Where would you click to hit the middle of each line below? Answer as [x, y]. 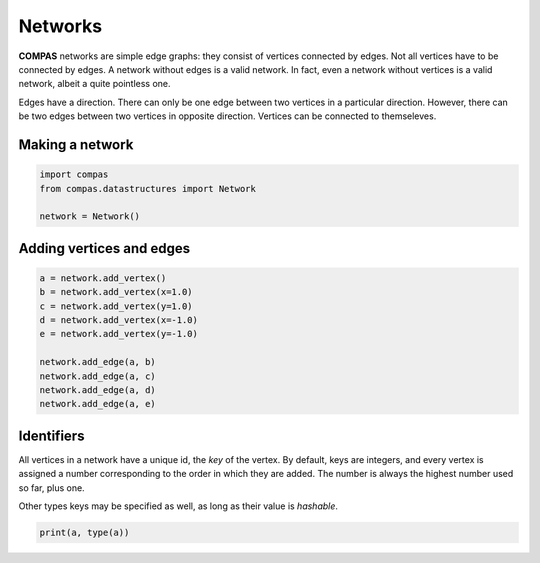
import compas [74, 174]
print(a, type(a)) [84, 533]
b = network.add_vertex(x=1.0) [116, 292]
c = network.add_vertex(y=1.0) [116, 306]
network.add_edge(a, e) [98, 404]
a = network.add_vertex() [103, 278]
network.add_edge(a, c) [98, 376]
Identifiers [51, 435]
